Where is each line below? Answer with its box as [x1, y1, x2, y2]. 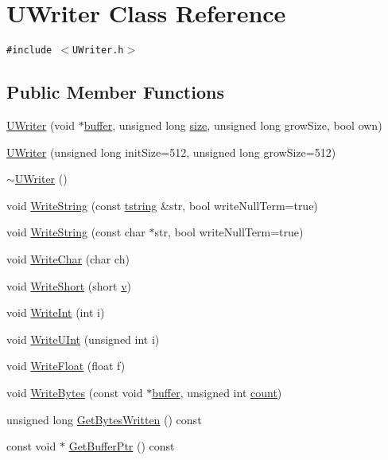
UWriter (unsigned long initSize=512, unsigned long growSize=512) [6, 143, 336, 160]
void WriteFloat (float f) [6, 357, 126, 374]
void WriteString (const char [6, 224, 145, 240]
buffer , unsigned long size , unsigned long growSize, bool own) [83, 116, 382, 133]
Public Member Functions [6, 80, 224, 104]
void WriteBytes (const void [6, 384, 143, 400]
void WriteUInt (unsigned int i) [6, 330, 160, 347]
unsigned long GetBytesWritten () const [6, 411, 202, 427]
